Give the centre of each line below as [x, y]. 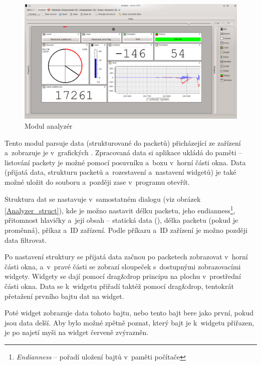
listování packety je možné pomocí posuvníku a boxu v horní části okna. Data [125, 162]
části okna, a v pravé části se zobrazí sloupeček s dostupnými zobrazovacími [123, 266]
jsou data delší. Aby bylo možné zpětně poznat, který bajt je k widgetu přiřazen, [129, 322]
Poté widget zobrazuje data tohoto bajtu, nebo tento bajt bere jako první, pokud [129, 313]
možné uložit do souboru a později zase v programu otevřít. [97, 181]
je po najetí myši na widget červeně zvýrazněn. [77, 332]
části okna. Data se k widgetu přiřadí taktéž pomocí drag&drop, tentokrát [119, 286]
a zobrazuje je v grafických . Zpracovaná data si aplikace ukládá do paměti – [123, 152]
